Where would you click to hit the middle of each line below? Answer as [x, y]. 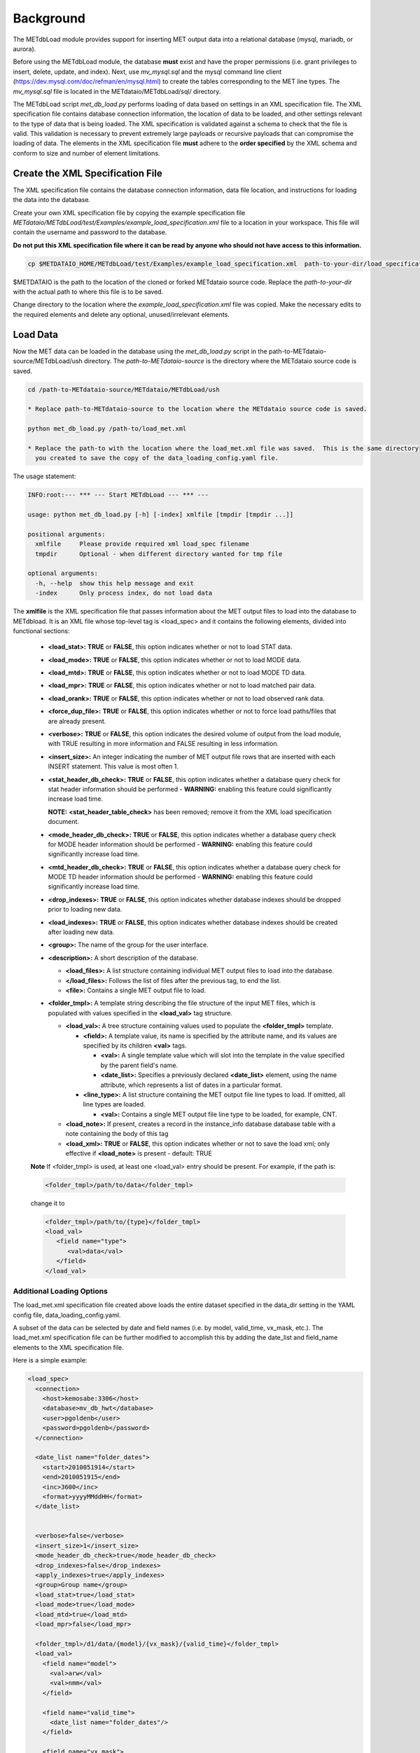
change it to [48, 1203]
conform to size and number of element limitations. [86, 153]
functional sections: [41, 630]
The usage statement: [44, 476]
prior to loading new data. [85, 909]
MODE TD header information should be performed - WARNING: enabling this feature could [180, 877]
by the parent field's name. [139, 1065]
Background [49, 18]
